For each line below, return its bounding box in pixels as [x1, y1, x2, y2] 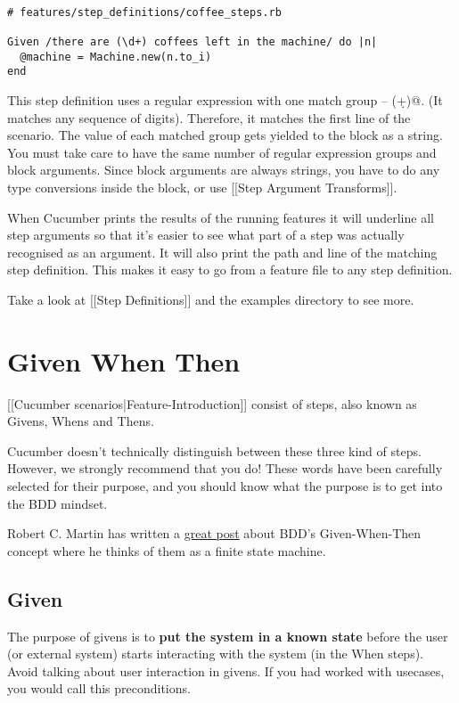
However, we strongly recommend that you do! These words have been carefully [7, 459, 443, 478]
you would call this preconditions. [7, 679, 191, 698]
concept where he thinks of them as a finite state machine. [7, 541, 326, 560]
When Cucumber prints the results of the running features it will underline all [7, 208, 434, 226]
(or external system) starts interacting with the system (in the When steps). [7, 644, 424, 663]
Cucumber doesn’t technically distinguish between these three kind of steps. [7, 441, 422, 460]
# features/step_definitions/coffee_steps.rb [7, 5, 282, 19]
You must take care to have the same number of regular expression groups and [7, 143, 437, 161]
